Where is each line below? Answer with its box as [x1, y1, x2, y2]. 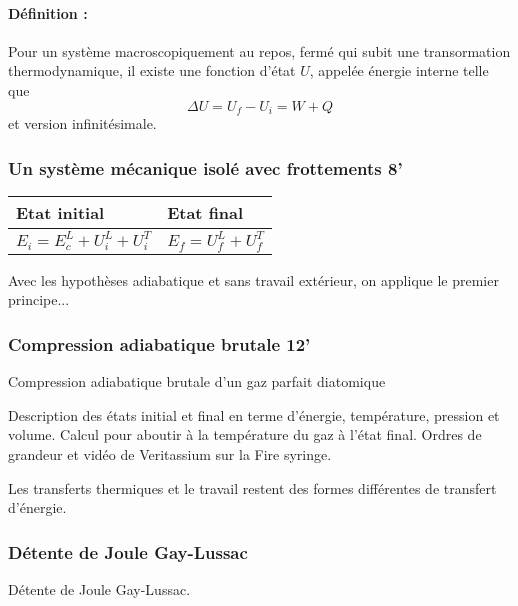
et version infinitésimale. [8, 113, 157, 134]
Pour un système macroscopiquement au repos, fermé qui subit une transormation [8, 40, 511, 61]
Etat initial [16, 200, 105, 224]
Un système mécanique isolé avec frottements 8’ [8, 155, 403, 180]
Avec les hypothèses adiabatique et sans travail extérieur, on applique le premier [8, 269, 499, 290]
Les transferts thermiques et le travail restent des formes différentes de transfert [8, 477, 497, 498]
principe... [8, 289, 70, 310]
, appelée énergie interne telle [309, 60, 489, 81]
